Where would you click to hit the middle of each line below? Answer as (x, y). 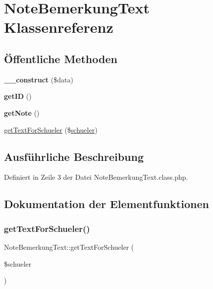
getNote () (22, 112)
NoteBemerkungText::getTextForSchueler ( (69, 247)
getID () (18, 96)
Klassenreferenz (59, 27)
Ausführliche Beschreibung (74, 156)
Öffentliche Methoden (61, 58)
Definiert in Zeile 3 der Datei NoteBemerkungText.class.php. (96, 177)
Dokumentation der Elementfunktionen (106, 204)
